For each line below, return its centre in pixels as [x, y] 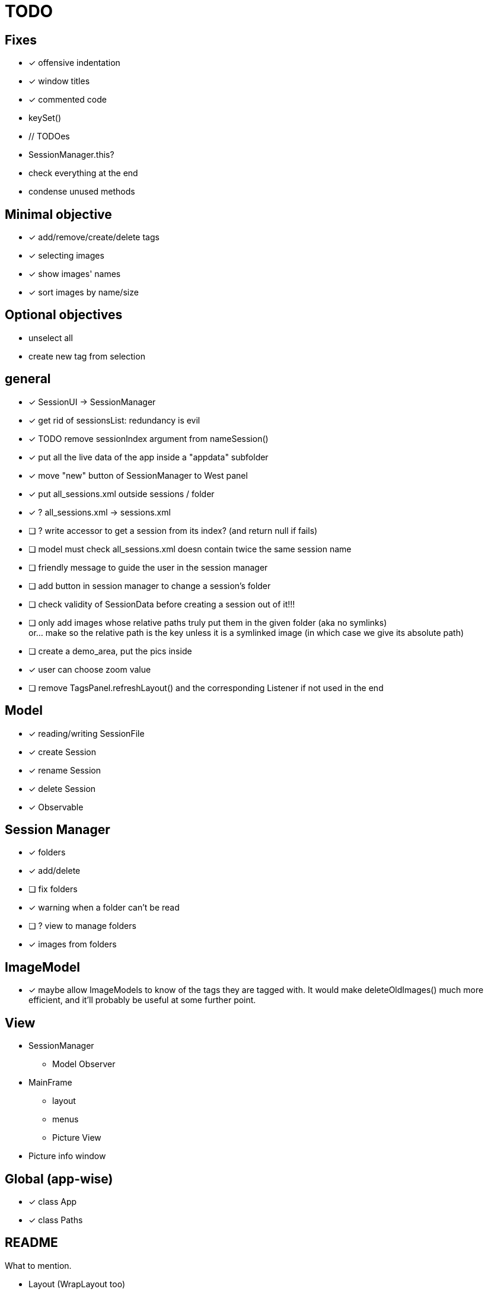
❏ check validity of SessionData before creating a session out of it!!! [162, 604]
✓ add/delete [55, 871]
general [28, 379]
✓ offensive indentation [74, 63]
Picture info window [67, 1156]
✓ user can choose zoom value [90, 669]
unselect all [51, 338]
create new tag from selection [87, 356]
